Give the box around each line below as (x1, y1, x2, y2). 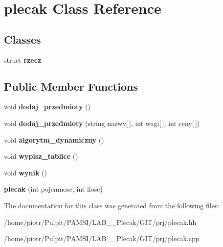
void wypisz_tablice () (4, 151, 78, 161)
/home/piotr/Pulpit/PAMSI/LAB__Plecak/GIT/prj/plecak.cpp (4, 233, 200, 244)
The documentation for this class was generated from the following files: (4, 200, 220, 210)
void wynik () (4, 167, 47, 177)
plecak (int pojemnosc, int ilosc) (4, 184, 103, 194)
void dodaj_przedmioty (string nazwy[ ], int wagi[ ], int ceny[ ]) (4, 118, 200, 128)
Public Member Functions (4, 78, 138, 94)
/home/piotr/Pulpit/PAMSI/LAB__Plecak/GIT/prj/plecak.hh (4, 217, 197, 227)
